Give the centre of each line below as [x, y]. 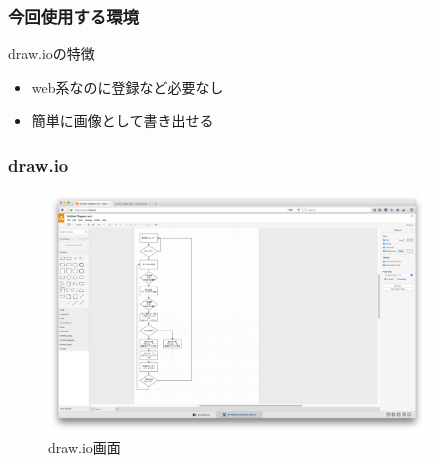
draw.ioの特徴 [51, 53]
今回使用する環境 [73, 15]
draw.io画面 [84, 447]
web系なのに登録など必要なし [127, 86]
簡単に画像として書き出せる [122, 120]
